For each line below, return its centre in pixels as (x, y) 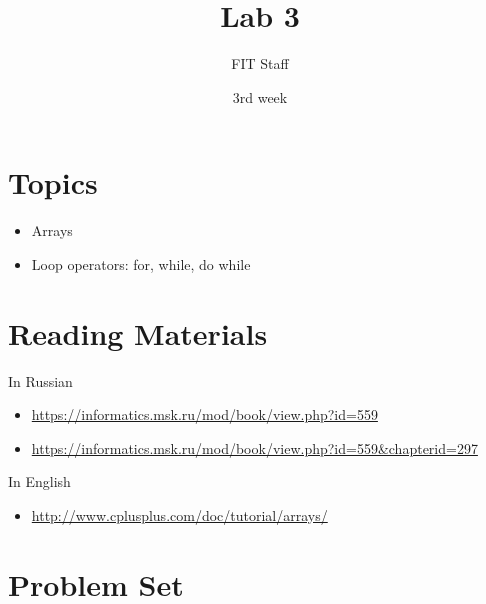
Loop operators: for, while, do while (141, 263)
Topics (53, 182)
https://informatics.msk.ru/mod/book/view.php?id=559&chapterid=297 (254, 447)
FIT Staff (260, 63)
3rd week (260, 96)
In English (39, 481)
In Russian (40, 380)
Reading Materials (138, 332)
